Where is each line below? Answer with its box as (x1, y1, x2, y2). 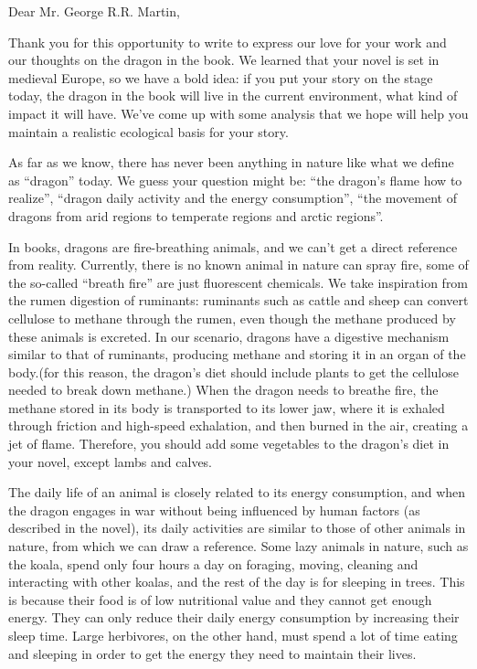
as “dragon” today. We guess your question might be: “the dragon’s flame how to (8, 170, 462, 189)
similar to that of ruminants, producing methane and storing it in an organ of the (8, 345, 466, 364)
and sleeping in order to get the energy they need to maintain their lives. (8, 643, 417, 663)
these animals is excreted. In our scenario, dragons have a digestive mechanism (8, 326, 450, 345)
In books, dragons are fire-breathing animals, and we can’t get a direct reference (8, 237, 458, 256)
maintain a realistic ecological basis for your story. (8, 122, 289, 141)
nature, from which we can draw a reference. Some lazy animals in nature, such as (8, 536, 469, 556)
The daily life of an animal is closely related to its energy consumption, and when (8, 483, 466, 502)
